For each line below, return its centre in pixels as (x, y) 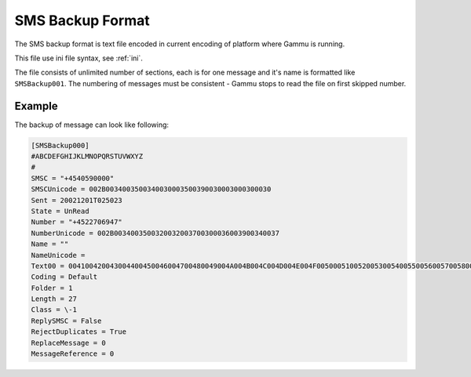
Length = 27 (54, 299)
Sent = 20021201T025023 (77, 200)
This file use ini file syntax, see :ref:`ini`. (78, 58)
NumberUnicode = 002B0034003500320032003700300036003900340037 (155, 233)
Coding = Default (64, 277)
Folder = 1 (52, 288)
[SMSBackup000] (60, 145)
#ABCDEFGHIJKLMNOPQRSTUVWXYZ (87, 156)
